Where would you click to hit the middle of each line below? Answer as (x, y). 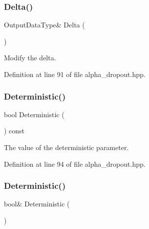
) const (14, 131)
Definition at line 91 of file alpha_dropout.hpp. (75, 74)
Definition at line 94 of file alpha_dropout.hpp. (75, 164)
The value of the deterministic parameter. (66, 147)
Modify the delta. (30, 58)
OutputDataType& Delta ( (44, 25)
